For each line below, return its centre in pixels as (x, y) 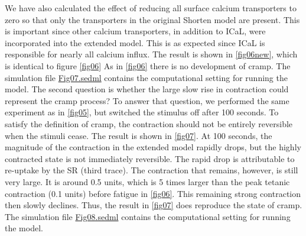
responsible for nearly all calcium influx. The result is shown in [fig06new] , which (151, 54)
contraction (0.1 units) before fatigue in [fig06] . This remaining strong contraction (153, 193)
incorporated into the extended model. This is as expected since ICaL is (135, 42)
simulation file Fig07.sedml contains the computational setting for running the (146, 77)
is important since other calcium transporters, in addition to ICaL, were (135, 31)
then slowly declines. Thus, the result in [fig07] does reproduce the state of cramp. (154, 205)
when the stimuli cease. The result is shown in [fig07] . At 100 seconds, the (139, 135)
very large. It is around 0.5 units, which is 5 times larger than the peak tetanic (147, 181)
